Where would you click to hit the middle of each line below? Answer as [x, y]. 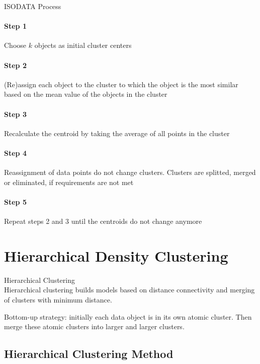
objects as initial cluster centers [83, 45]
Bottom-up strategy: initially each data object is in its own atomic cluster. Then [128, 316]
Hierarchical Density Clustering [116, 255]
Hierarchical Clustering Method [89, 354]
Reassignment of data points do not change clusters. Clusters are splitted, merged [130, 172]
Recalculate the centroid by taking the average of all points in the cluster [117, 133]
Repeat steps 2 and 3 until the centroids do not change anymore [103, 221]
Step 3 [15, 114]
